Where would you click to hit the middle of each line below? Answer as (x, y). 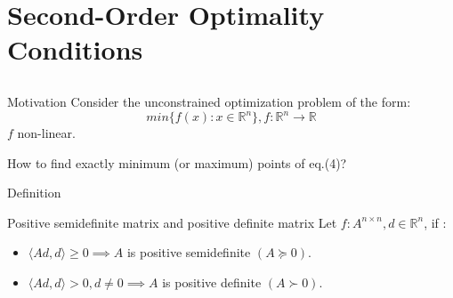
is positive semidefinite (189, 252)
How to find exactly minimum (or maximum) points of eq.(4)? (177, 162)
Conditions (75, 49)
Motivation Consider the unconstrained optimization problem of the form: (209, 101)
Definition (34, 193)
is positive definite (212, 282)
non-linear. (46, 133)
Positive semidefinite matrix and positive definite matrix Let (172, 222)
